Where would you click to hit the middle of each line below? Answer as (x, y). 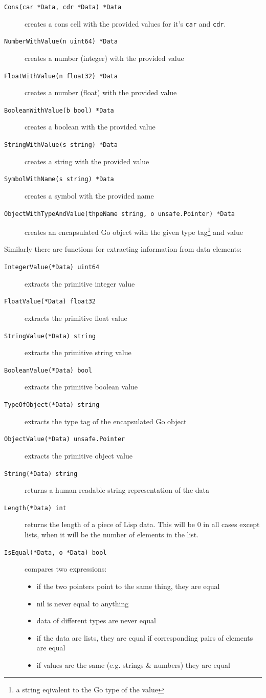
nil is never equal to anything (83, 603)
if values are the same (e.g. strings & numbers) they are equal (133, 664)
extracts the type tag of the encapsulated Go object (106, 421)
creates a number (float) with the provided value (101, 92)
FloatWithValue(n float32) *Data (61, 76)
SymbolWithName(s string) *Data (59, 179)
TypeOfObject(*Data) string (52, 405)
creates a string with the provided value (87, 161)
